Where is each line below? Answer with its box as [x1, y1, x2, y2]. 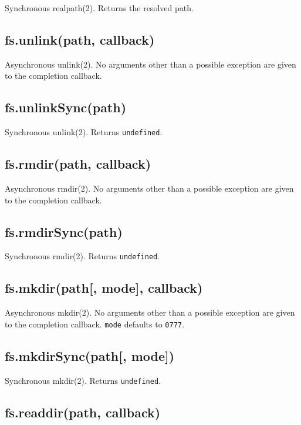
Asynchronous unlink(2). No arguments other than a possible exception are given [5, 58, 296, 70]
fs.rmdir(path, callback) [5, 155, 151, 173]
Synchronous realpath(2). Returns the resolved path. [5, 2, 194, 14]
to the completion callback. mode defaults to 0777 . [5, 317, 184, 330]
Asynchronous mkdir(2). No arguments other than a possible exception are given [5, 306, 295, 319]
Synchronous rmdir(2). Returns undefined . [5, 250, 160, 262]
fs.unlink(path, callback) [5, 30, 155, 48]
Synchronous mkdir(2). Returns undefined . [5, 374, 161, 386]
